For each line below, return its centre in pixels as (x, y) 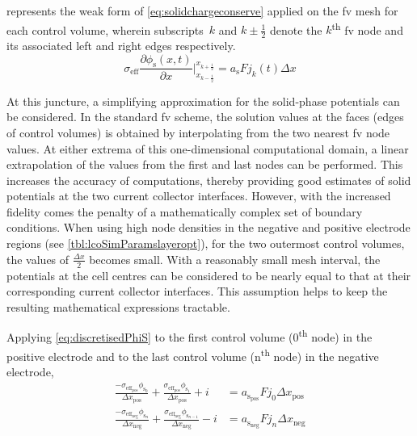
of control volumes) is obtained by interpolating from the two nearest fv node (198, 132)
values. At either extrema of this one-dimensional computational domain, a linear (208, 148)
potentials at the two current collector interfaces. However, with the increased (199, 196)
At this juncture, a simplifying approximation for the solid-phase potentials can (203, 101)
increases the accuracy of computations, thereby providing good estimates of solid (209, 180)
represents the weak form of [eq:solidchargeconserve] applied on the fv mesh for (202, 10)
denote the (296, 29)
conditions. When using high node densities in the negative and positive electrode (208, 227)
